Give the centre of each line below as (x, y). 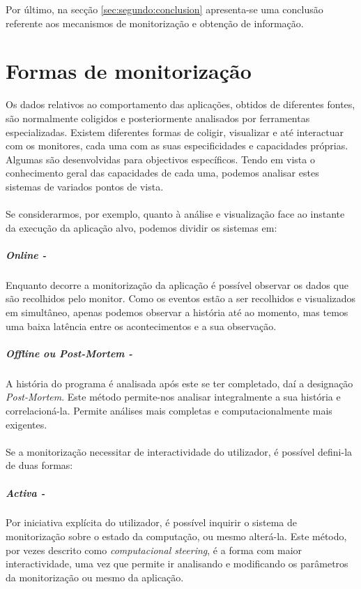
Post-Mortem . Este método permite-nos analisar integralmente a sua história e (173, 397)
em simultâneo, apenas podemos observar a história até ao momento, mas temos (177, 312)
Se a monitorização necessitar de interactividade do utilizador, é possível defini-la (179, 451)
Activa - (25, 492)
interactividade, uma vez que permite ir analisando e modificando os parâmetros (177, 564)
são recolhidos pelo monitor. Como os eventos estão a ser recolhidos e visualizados (181, 298)
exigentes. (26, 424)
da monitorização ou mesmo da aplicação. (95, 577)
